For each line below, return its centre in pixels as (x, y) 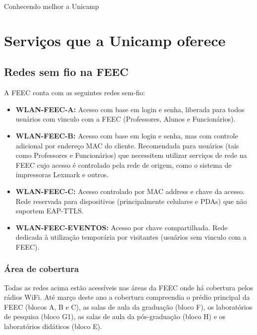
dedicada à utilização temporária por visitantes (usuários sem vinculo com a (131, 237)
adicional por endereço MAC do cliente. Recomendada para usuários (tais (127, 145)
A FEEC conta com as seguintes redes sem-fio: (75, 93)
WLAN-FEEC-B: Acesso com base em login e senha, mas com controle (127, 135)
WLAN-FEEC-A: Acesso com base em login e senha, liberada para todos (130, 109)
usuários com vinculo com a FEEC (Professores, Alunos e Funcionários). (126, 119)
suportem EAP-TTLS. (50, 211)
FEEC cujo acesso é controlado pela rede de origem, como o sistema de (124, 165)
